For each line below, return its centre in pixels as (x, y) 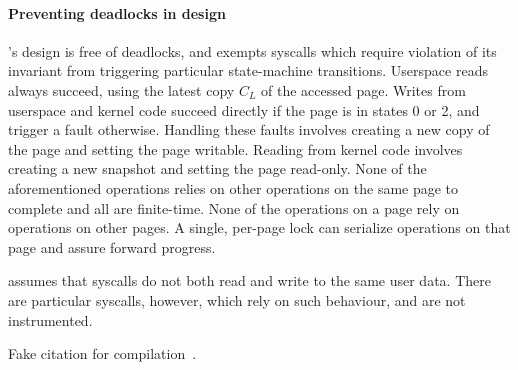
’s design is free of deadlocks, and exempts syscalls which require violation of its (252, 50)
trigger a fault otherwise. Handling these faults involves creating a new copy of (249, 129)
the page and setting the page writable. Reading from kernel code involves (235, 148)
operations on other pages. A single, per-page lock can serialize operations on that (259, 227)
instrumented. (50, 319)
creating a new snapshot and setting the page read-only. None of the (217, 168)
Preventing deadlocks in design (117, 12)
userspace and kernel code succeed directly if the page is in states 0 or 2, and (244, 109)
